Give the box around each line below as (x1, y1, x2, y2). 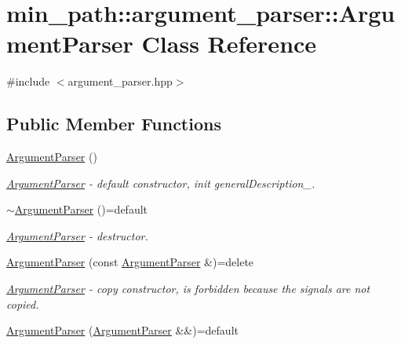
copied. (6, 295, 39, 312)
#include (6, 73, 50, 90)
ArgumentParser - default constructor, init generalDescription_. (6, 174, 315, 191)
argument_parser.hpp (67, 73, 173, 90)
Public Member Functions (6, 112, 221, 136)
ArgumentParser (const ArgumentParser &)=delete (6, 254, 254, 270)
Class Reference (141, 27, 317, 60)
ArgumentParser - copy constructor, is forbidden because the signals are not (6, 280, 370, 297)
